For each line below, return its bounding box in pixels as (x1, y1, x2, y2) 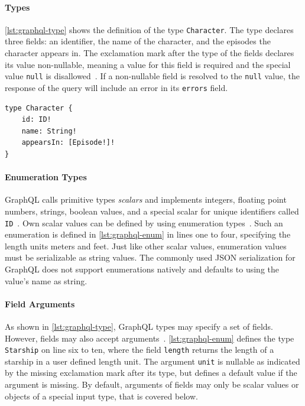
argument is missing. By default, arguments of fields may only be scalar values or (5, 378, 299, 391)
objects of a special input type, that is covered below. (5, 389, 198, 402)
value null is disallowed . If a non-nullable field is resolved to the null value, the (5, 70, 300, 82)
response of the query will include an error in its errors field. (5, 81, 228, 93)
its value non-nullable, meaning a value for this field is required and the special (5, 58, 291, 70)
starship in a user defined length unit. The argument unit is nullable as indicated (5, 355, 300, 367)
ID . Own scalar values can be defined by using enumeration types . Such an (5, 216, 283, 229)
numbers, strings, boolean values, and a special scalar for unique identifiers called (5, 204, 299, 217)
